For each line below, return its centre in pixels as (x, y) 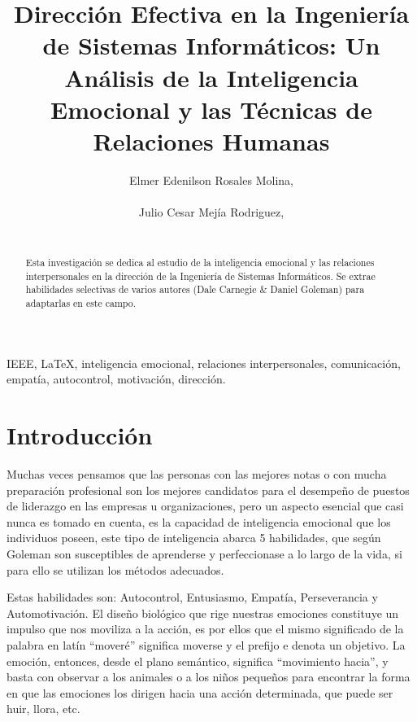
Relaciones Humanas (211, 140)
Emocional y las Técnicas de (211, 109)
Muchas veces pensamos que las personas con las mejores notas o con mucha (197, 473)
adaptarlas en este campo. (81, 303)
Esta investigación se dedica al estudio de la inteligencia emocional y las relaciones (200, 263)
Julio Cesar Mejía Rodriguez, (211, 212)
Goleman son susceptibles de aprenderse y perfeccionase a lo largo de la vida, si (204, 553)
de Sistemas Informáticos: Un (211, 45)
